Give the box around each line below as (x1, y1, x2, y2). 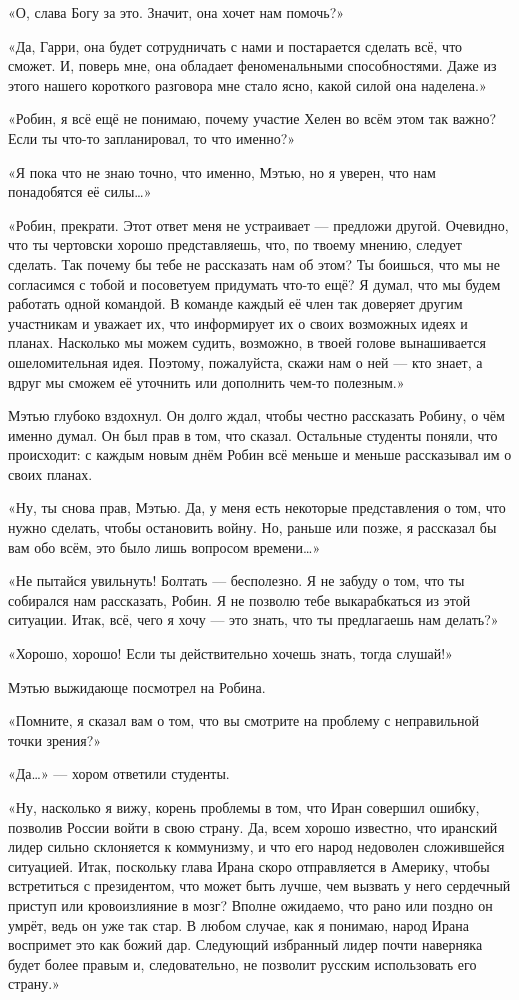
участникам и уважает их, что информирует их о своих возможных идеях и (8, 312, 468, 333)
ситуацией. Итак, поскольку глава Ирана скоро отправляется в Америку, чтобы (8, 855, 490, 876)
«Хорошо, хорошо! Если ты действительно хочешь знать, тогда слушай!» (8, 643, 453, 664)
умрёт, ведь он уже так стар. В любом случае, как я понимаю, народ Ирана (8, 914, 469, 935)
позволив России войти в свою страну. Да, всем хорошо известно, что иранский (8, 816, 498, 837)
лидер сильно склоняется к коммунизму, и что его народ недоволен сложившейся (8, 836, 505, 857)
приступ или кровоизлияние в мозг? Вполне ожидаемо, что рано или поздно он (8, 894, 493, 915)
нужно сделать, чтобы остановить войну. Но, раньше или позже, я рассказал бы (8, 517, 497, 538)
